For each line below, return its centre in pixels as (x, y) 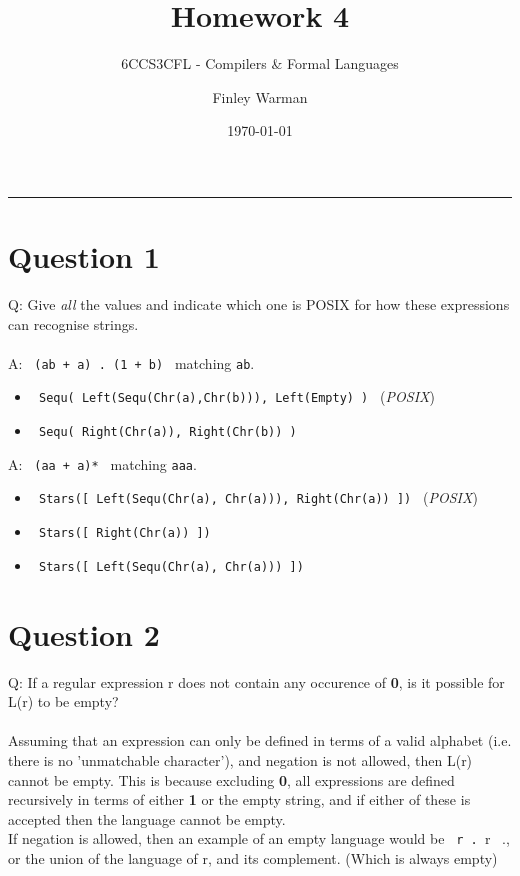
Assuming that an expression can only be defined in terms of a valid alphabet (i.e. (260, 740)
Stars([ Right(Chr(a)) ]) (124, 533)
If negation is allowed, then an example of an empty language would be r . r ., (259, 838)
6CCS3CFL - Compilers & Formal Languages (260, 63)
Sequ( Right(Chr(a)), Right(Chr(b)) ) (167, 432)
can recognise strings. (73, 323)
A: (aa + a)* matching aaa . (102, 463)
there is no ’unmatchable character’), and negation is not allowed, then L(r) (240, 759)
